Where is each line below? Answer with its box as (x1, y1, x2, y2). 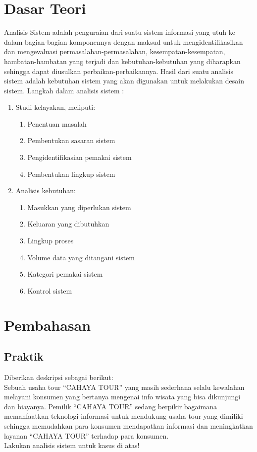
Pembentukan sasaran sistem (27, 135, 115, 146)
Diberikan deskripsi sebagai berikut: (4, 372, 113, 382)
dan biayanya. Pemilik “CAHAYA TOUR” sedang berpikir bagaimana (4, 401, 217, 411)
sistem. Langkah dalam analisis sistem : (4, 85, 124, 95)
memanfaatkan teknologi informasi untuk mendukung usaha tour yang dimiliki (4, 411, 243, 421)
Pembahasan (4, 314, 91, 335)
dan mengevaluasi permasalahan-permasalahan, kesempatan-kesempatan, (4, 46, 225, 57)
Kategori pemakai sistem (27, 269, 103, 279)
